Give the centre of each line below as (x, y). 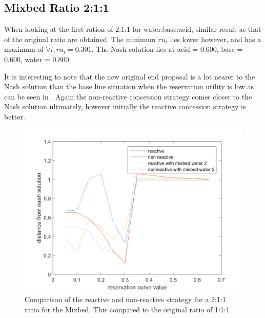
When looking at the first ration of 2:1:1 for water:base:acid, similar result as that (133, 29)
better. (15, 116)
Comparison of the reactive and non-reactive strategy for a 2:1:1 (125, 299)
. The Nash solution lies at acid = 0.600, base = (167, 49)
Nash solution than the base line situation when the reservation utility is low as (129, 86)
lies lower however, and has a (216, 39)
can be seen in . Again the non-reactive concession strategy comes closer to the (128, 96)
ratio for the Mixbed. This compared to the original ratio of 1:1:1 (127, 309)
